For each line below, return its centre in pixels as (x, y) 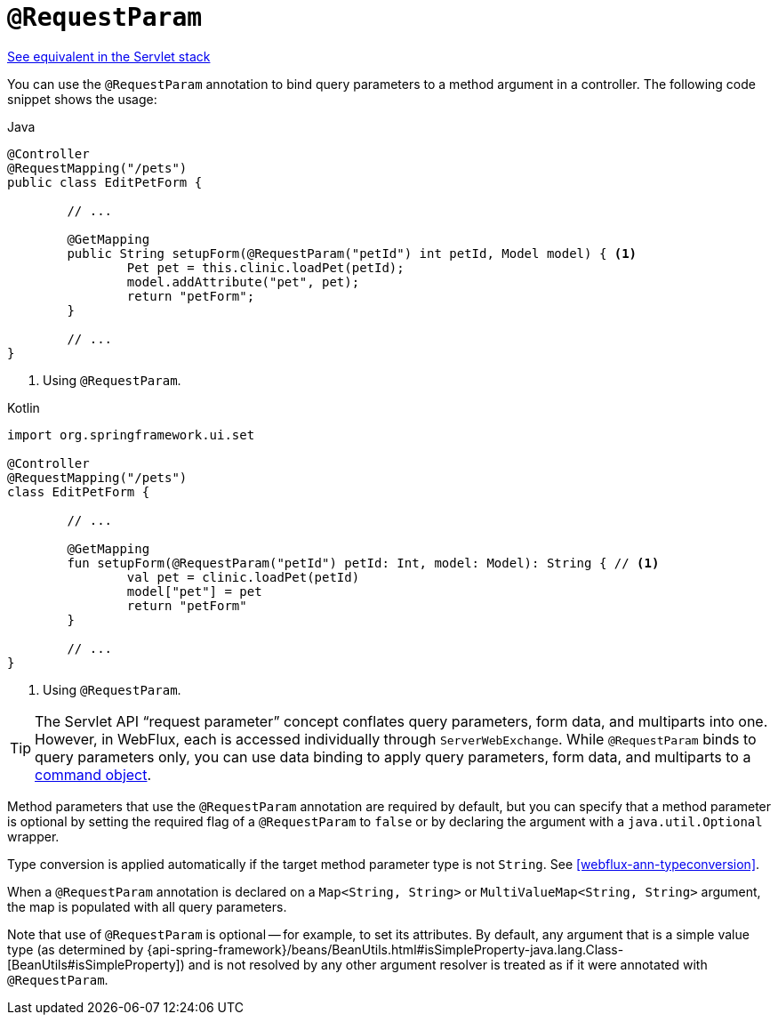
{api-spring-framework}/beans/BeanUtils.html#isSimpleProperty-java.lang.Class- (385, 949)
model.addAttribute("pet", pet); (243, 282)
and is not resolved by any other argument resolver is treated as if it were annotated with (448, 964)
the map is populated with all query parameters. (147, 906)
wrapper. (33, 836)
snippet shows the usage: (82, 99)
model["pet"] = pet (194, 591)
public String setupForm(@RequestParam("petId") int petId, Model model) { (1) (352, 253)
